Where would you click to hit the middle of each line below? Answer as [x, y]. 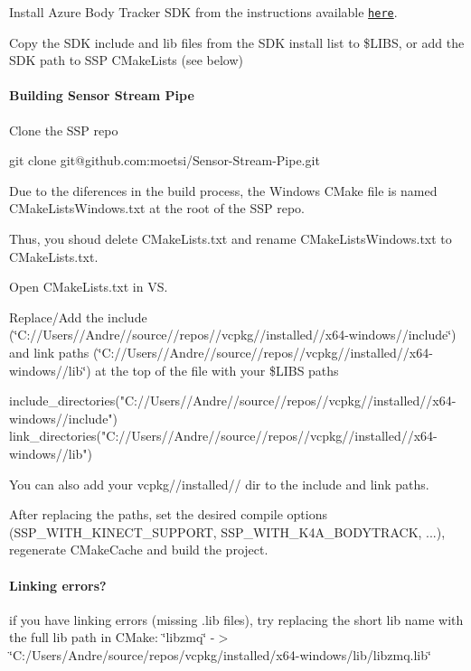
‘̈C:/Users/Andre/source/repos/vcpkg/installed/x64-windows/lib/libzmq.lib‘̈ [220, 654]
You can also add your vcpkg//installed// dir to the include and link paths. [219, 484]
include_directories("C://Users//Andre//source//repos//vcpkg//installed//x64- [233, 401]
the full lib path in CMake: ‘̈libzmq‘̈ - [112, 637]
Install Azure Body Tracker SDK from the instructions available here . [203, 12]
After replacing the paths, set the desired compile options [168, 514]
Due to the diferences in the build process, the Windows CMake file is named [223, 190]
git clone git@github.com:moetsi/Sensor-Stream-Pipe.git [165, 160]
